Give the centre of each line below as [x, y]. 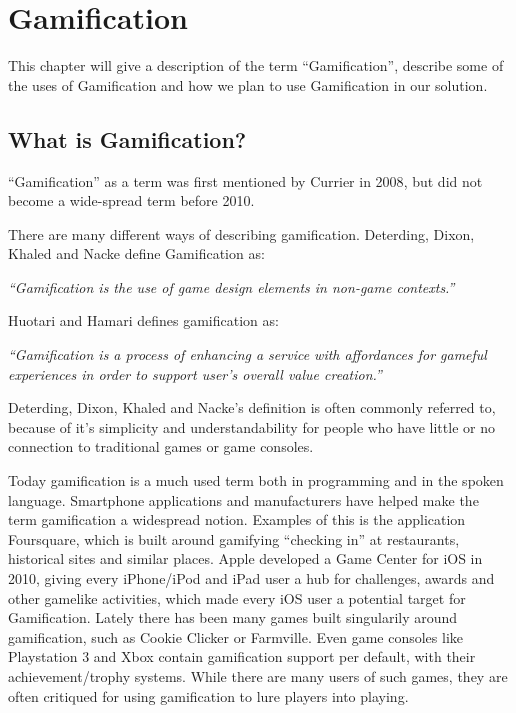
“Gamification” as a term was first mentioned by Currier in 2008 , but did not [245, 180]
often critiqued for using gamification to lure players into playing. [208, 695]
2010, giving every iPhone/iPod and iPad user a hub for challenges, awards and [251, 578]
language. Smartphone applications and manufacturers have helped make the [243, 499]
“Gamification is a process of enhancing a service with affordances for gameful [247, 354]
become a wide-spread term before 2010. [131, 200]
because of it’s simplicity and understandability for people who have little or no [251, 426]
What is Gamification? [127, 138]
